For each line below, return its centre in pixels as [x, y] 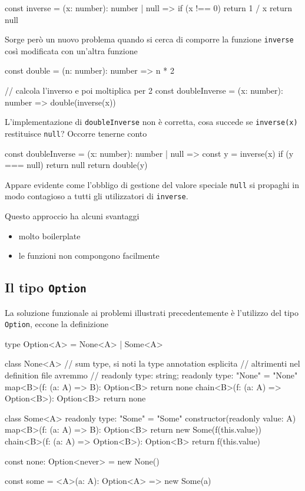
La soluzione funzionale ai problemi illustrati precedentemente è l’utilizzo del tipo [152, 312]
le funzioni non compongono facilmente [89, 256]
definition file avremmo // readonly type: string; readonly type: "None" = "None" [151, 375]
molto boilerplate [49, 235]
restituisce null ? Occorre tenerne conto [76, 133]
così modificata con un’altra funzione [71, 50]
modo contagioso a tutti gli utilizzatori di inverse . [97, 196]
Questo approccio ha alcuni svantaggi [72, 216]
